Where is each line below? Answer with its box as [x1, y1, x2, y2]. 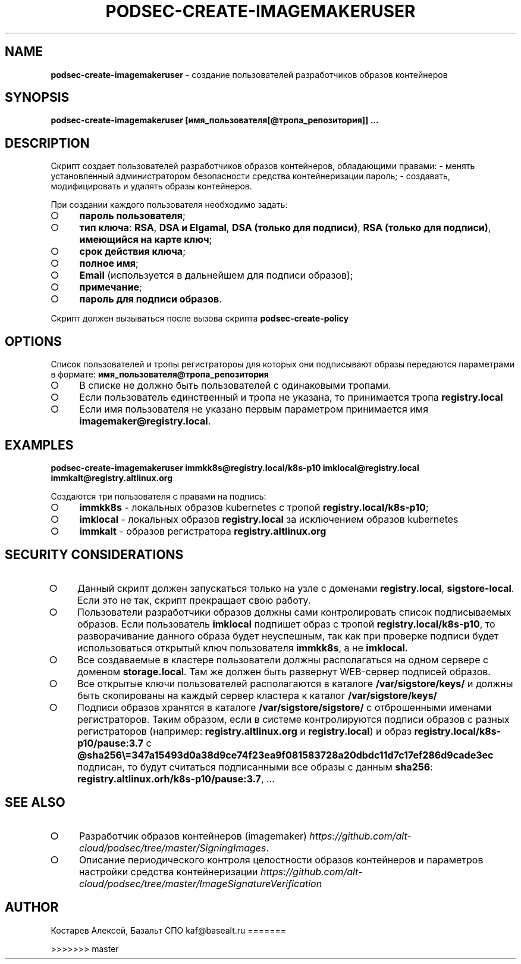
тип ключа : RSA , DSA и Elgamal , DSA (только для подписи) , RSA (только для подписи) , [79, 221, 491, 234]
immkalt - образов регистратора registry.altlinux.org [79, 525, 327, 537]
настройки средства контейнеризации [79, 865, 258, 878]
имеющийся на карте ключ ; [79, 233, 212, 246]
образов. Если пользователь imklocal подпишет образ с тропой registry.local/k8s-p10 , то [77, 617, 495, 630]
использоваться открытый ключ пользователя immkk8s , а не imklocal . [77, 641, 408, 654]
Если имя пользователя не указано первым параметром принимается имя [79, 403, 429, 416]
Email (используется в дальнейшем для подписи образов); [79, 269, 353, 282]
